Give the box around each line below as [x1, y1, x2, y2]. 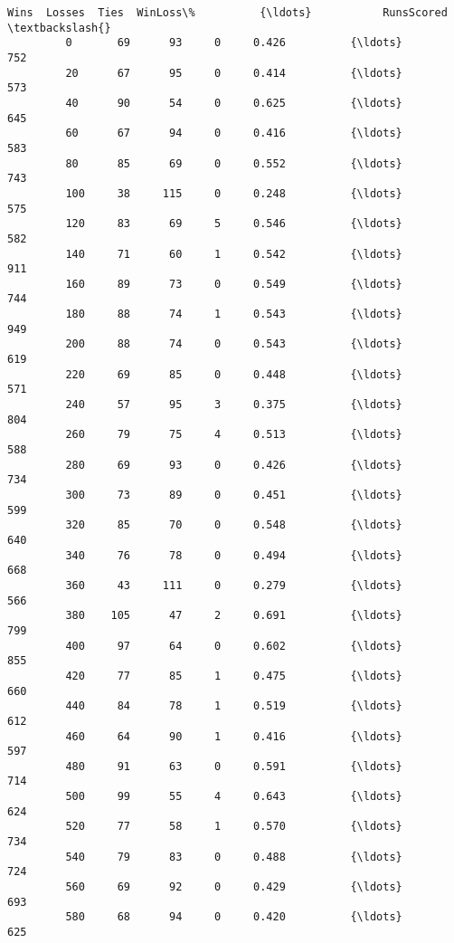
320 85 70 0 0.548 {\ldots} [65, 519, 402, 532]
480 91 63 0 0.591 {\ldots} [65, 759, 402, 773]
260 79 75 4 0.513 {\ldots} [65, 428, 402, 442]
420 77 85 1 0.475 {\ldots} [65, 669, 402, 682]
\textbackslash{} [7, 21, 111, 34]
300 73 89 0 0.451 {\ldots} [65, 489, 402, 501]
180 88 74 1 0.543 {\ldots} [65, 308, 402, 321]
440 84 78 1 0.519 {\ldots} [65, 700, 402, 713]
